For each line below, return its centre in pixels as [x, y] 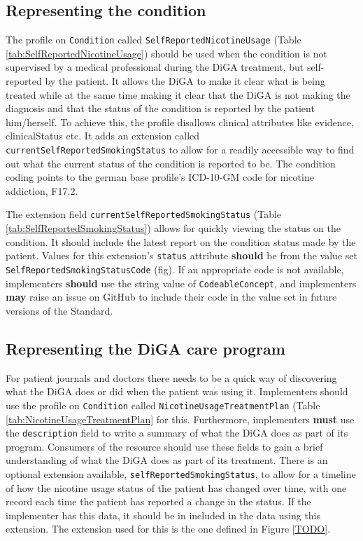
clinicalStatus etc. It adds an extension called [103, 136]
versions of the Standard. [59, 310]
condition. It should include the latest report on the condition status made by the [181, 241]
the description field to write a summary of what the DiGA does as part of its [177, 433]
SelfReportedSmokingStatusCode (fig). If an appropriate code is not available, [175, 269]
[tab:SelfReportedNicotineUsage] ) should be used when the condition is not [166, 53]
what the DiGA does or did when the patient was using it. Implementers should [177, 391]
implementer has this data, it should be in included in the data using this [163, 515]
